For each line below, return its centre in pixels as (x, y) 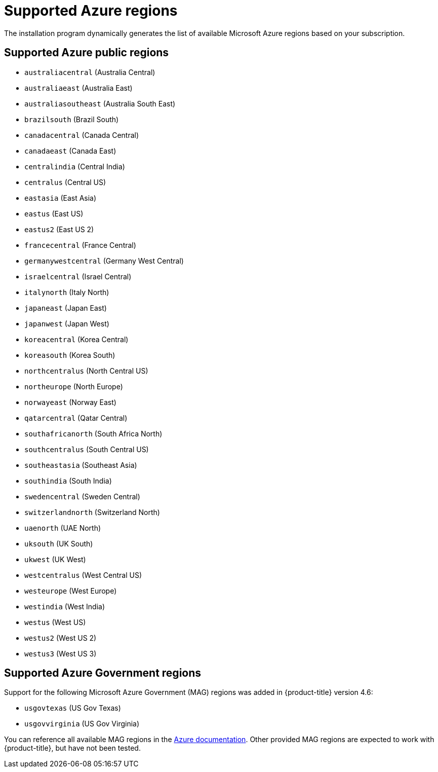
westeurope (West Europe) (71, 591)
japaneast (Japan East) (66, 308)
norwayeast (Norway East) (70, 402)
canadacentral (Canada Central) (82, 135)
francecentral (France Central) (80, 245)
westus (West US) (55, 622)
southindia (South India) (68, 481)
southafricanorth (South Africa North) (93, 433)
